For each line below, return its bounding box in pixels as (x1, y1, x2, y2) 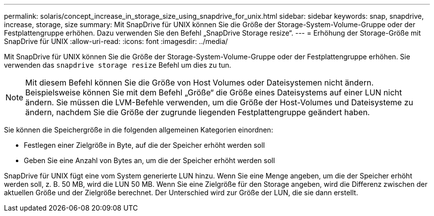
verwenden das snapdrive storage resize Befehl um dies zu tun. (4, 61, 231, 69)
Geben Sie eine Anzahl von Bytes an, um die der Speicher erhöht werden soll (24, 156, 275, 165)
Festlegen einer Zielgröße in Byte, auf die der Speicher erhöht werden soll (24, 141, 265, 149)
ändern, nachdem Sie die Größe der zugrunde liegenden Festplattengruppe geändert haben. (25, 107, 370, 117)
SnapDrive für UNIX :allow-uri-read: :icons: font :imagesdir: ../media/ (4, 37, 228, 45)
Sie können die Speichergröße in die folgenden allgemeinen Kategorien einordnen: (4, 126, 273, 134)
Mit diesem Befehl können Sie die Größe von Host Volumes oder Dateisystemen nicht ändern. (25, 78, 374, 87)
